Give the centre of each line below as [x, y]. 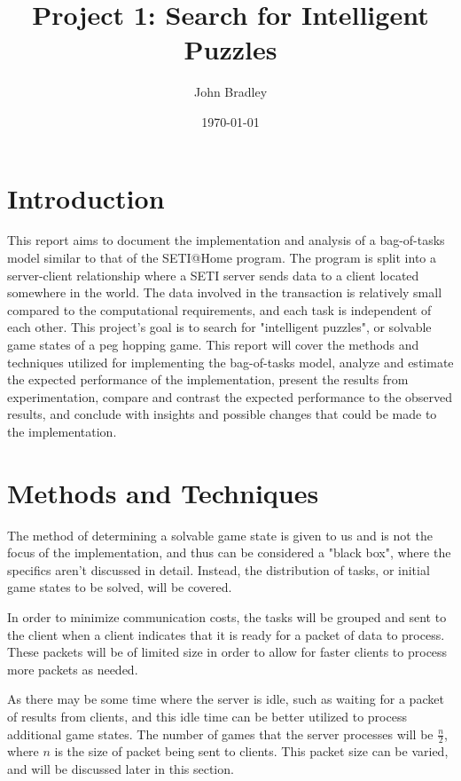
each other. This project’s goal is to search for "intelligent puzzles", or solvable [219, 327]
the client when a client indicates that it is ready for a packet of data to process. [226, 634]
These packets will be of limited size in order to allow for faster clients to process [227, 652]
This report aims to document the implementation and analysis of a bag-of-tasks [226, 240]
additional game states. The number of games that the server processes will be [220, 734]
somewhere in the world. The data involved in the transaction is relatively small [225, 292]
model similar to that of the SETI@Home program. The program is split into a [222, 258]
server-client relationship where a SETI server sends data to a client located [213, 275]
